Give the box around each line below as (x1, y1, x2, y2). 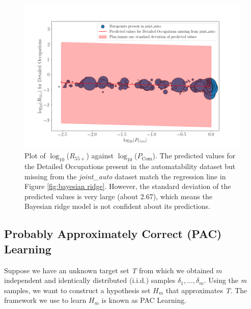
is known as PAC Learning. (101, 295, 187, 305)
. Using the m (204, 275, 247, 286)
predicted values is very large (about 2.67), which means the (24, 191, 212, 201)
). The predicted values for (152, 150, 236, 161)
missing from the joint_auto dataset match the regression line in (24, 171, 226, 181)
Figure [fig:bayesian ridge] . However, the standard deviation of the (24, 181, 231, 192)
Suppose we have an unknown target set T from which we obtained (4, 265, 214, 275)
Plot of (24, 150, 46, 161)
